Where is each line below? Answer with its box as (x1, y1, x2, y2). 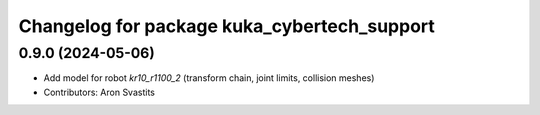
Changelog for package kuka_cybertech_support (18, 15, 435, 37)
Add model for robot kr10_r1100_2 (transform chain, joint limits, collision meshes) (43, 72, 375, 84)
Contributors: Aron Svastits (43, 86, 155, 98)
